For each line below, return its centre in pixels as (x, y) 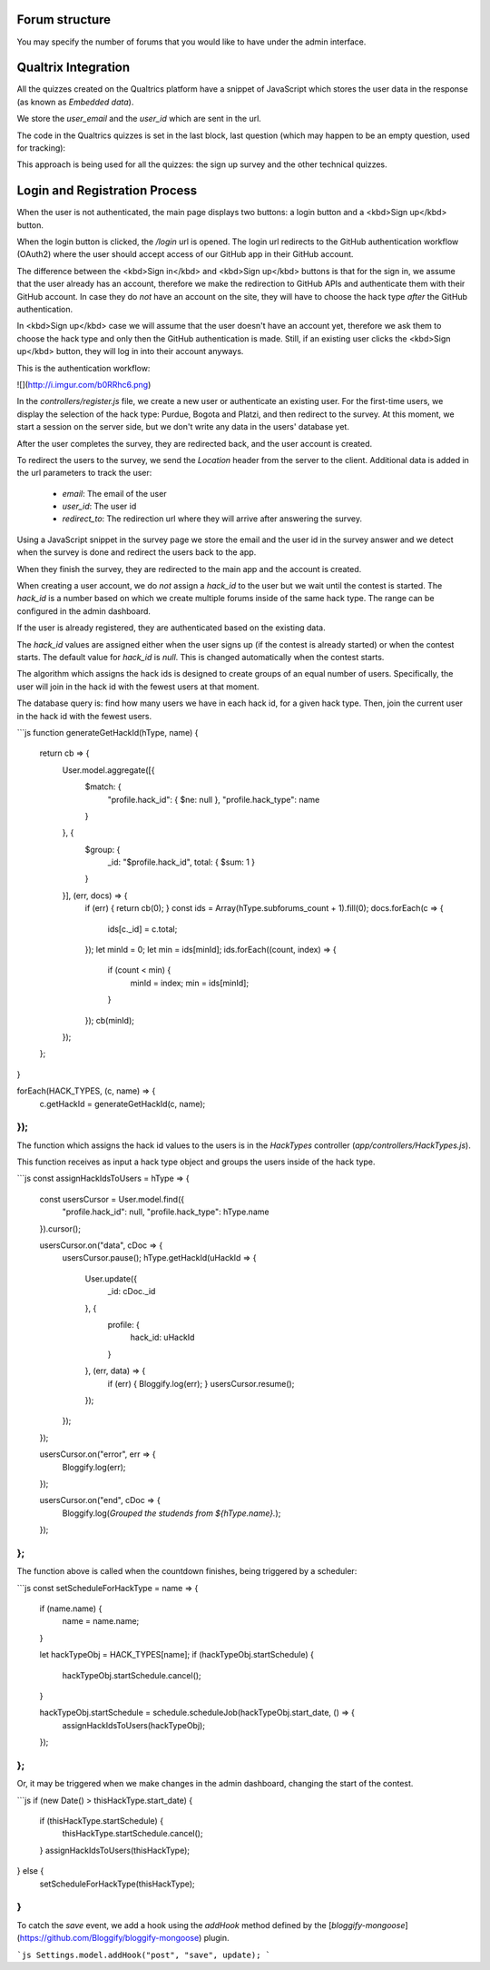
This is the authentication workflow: (83, 368)
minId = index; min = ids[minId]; (190, 983)
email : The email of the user (114, 493)
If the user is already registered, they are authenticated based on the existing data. (171, 628)
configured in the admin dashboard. (84, 611)
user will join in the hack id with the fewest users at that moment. (138, 687)
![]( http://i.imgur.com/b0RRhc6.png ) (84, 384)
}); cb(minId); (110, 1020)
